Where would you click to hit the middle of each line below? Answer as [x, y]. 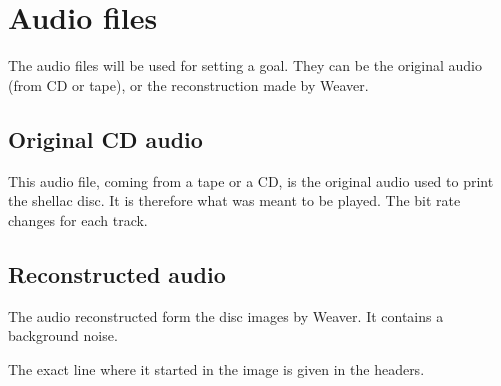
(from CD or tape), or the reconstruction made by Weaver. [188, 84]
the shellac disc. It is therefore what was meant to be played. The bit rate [234, 200]
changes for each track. [78, 219]
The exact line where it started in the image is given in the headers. [216, 368]
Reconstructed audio [117, 273]
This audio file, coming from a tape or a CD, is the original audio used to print [251, 180]
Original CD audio [105, 138]
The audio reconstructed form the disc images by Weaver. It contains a [226, 315]
